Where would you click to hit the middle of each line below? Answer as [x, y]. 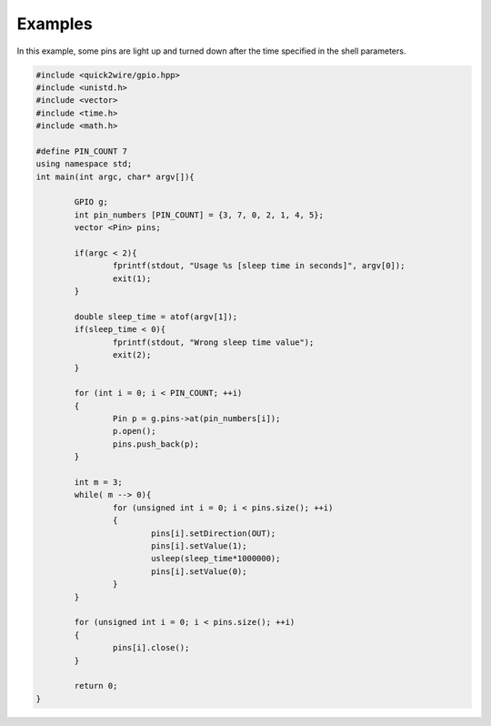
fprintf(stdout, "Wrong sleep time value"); [213, 342]
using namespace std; [84, 164]
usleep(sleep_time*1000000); [215, 559]
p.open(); [134, 431]
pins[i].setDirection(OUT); [213, 533]
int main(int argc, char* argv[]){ [115, 176]
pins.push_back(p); [156, 444]
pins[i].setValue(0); [199, 571]
